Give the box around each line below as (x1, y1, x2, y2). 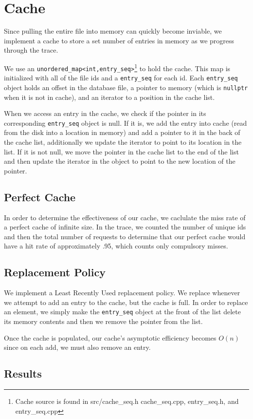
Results (4, 366, 42, 381)
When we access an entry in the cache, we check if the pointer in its (4, 108, 206, 118)
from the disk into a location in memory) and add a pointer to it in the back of (4, 127, 240, 137)
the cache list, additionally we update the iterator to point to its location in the (4, 136, 242, 147)
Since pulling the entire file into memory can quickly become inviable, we (4, 26, 222, 36)
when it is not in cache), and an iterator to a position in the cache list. (4, 92, 215, 102)
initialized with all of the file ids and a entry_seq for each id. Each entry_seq (4, 73, 238, 83)
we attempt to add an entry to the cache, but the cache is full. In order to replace (4, 297, 248, 307)
